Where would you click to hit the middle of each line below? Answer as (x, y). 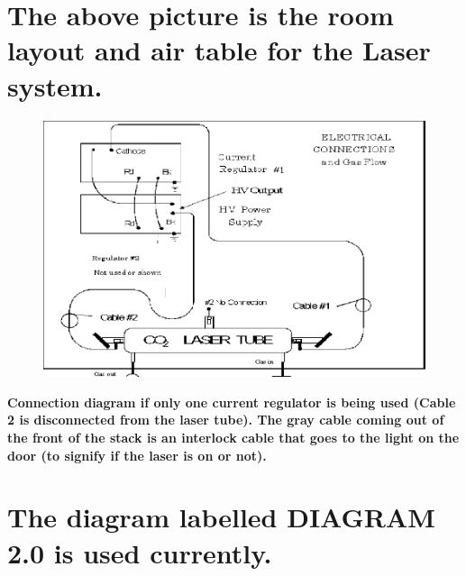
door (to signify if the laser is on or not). (137, 455)
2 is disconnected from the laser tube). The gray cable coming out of (226, 420)
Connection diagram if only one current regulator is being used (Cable (232, 402)
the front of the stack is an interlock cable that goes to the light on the (233, 437)
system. (55, 85)
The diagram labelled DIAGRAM (221, 517)
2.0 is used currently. (140, 552)
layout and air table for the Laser (219, 50)
